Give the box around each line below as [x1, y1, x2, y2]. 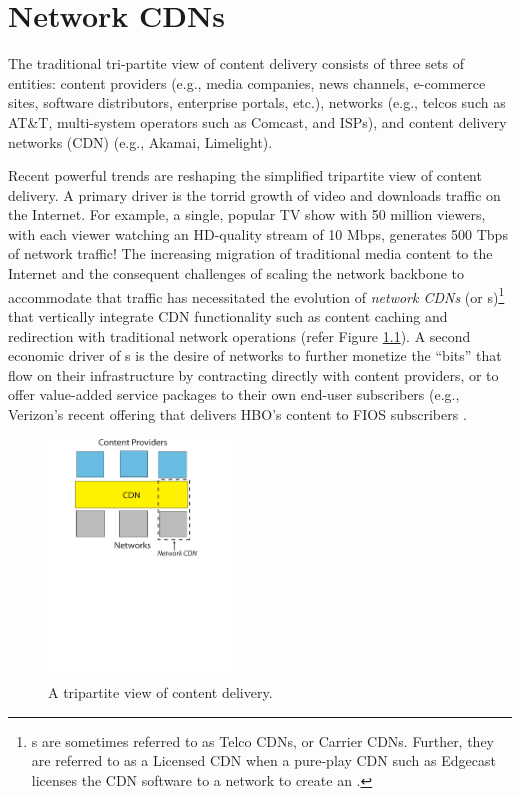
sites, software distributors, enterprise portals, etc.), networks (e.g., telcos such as [8, 92, 506, 113]
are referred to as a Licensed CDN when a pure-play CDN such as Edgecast [31, 750, 496, 771]
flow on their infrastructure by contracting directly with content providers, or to [8, 364, 499, 385]
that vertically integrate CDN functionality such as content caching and [8, 305, 448, 326]
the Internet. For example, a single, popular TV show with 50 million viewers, [8, 204, 486, 225]
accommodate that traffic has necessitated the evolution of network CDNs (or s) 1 [8, 283, 505, 307]
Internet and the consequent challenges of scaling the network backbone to [8, 263, 465, 284]
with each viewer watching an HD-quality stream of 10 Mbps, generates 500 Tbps [8, 223, 508, 244]
